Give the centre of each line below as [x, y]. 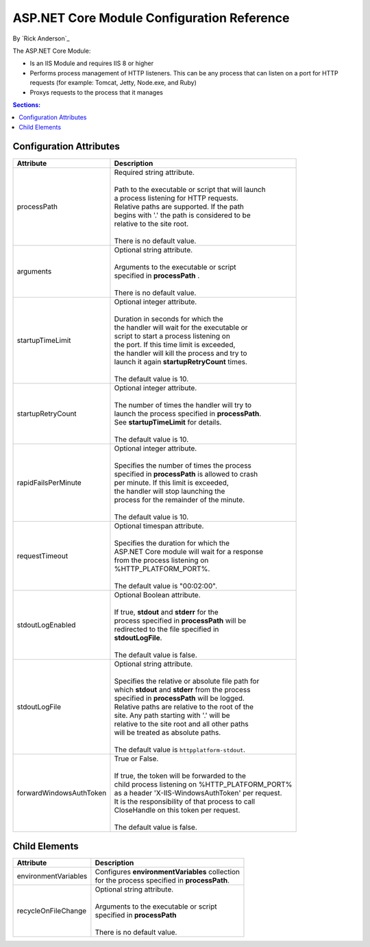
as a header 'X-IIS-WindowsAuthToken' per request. [198, 793]
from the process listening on [161, 560]
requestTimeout [42, 555]
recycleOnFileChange [52, 911]
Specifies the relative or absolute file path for [187, 681]
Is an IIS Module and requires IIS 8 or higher [92, 63]
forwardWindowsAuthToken [62, 793]
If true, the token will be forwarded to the [180, 776]
